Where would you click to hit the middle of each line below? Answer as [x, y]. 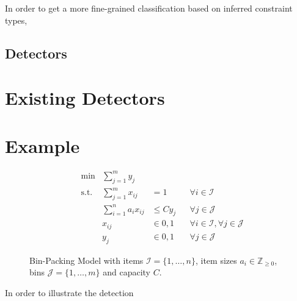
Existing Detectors [85, 98]
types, [16, 20]
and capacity [127, 272]
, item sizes [216, 260]
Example [42, 145]
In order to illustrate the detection [69, 292]
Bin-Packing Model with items [86, 260]
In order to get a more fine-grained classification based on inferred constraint [149, 8]
